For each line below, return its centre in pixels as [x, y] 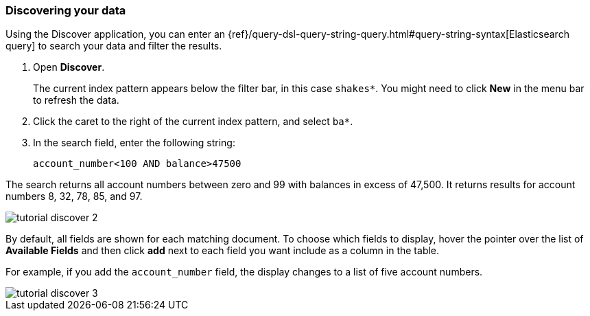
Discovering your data [66, 10]
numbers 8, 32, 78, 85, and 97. [74, 196]
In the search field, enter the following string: [134, 143]
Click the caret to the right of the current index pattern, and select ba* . [193, 122]
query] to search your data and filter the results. [114, 46]
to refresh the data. [76, 100]
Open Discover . [69, 67]
